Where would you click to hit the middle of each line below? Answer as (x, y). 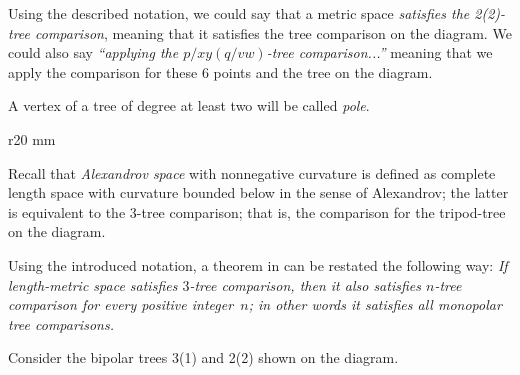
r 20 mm (32, 138)
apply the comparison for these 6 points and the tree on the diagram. (220, 71)
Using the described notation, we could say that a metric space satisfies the (239, 13)
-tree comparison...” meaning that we (379, 52)
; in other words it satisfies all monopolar (375, 304)
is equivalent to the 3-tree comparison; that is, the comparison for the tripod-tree (257, 211)
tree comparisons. (61, 323)
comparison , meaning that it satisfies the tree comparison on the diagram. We (273, 32)
